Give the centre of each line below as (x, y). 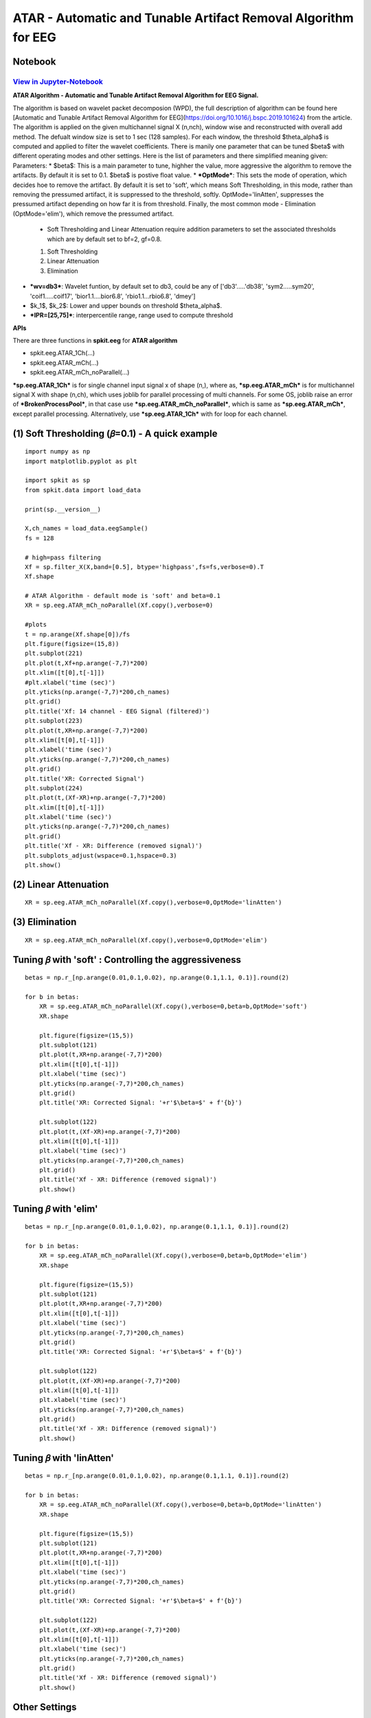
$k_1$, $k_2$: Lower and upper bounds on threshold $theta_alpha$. (126, 305)
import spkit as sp (58, 480)
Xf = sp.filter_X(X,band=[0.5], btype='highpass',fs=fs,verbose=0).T (145, 567)
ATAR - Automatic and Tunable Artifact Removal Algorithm (183, 18)
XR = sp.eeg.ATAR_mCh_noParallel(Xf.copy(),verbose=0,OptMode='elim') (146, 940)
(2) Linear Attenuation (61, 884)
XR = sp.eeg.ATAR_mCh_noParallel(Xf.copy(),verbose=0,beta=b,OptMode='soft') (173, 1006)
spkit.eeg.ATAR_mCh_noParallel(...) (80, 372)
